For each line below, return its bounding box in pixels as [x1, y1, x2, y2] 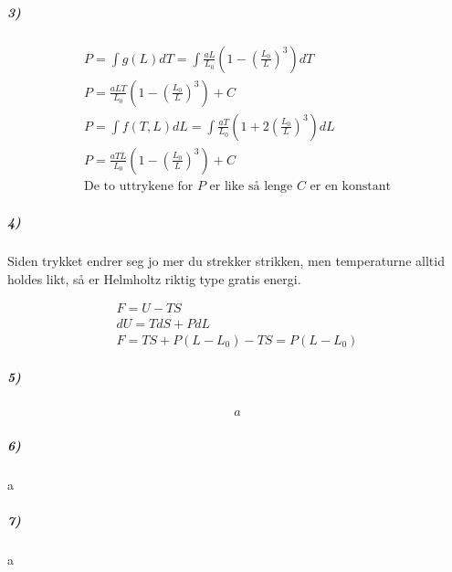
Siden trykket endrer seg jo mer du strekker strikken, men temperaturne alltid [7, 251, 445, 270]
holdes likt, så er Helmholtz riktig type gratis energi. [7, 269, 301, 288]
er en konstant [310, 179, 391, 193]
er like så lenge [209, 179, 293, 193]
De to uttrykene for [84, 179, 194, 193]
